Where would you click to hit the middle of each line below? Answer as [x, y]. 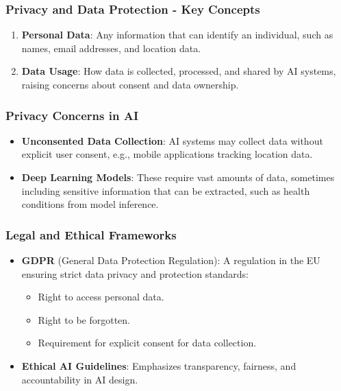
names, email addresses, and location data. [111, 48]
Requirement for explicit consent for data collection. [147, 343]
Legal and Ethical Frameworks [91, 234]
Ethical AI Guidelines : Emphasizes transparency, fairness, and [159, 365]
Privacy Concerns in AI [72, 115]
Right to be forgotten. [84, 319]
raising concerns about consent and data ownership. [130, 84]
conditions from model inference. [90, 204]
